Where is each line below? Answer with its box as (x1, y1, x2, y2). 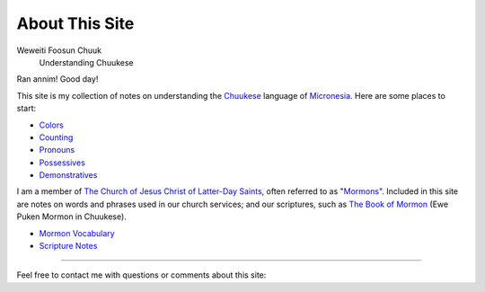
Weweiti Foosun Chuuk (16, 45, 102, 56)
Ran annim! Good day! (16, 74, 99, 84)
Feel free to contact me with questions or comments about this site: (16, 270, 267, 280)
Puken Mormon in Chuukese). (16, 211, 128, 222)
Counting (39, 131, 74, 143)
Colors (39, 119, 65, 130)
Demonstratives (39, 170, 98, 181)
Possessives (39, 157, 85, 168)
